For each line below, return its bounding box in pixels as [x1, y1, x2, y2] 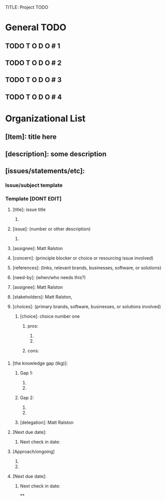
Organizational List [5, 113, 86, 124]
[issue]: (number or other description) [12, 226, 91, 232]
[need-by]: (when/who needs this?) [12, 275, 86, 281]
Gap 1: [20, 370, 34, 376]
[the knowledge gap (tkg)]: [12, 360, 68, 366]
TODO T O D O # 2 [5, 59, 62, 67]
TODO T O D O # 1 [5, 42, 60, 50]
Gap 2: [20, 395, 34, 401]
